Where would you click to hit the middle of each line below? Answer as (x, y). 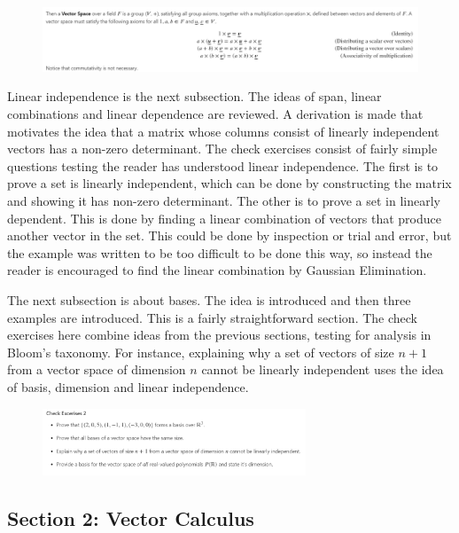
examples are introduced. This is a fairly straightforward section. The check (212, 317)
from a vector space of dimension (97, 369)
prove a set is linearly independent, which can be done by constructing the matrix (229, 183)
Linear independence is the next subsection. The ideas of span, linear (194, 96)
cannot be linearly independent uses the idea (323, 369)
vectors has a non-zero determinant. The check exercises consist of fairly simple (222, 149)
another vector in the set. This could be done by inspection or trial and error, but (229, 235)
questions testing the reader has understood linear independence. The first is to (223, 165)
